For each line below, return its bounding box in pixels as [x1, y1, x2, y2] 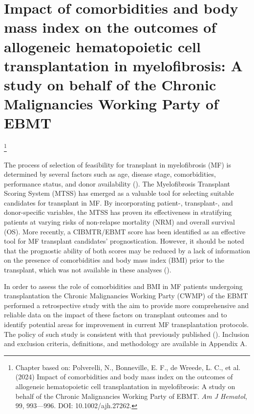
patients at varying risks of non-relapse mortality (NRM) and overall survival [4, 217, 235, 227]
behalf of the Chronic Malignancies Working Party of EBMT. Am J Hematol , [15, 391, 247, 401]
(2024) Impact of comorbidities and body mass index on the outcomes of [15, 372, 233, 382]
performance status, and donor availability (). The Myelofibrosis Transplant [4, 178, 231, 188]
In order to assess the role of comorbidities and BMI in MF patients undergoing [4, 281, 243, 291]
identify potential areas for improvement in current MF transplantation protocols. [4, 319, 249, 329]
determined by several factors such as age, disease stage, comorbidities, [4, 169, 216, 179]
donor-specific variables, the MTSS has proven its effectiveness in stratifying [4, 207, 232, 217]
